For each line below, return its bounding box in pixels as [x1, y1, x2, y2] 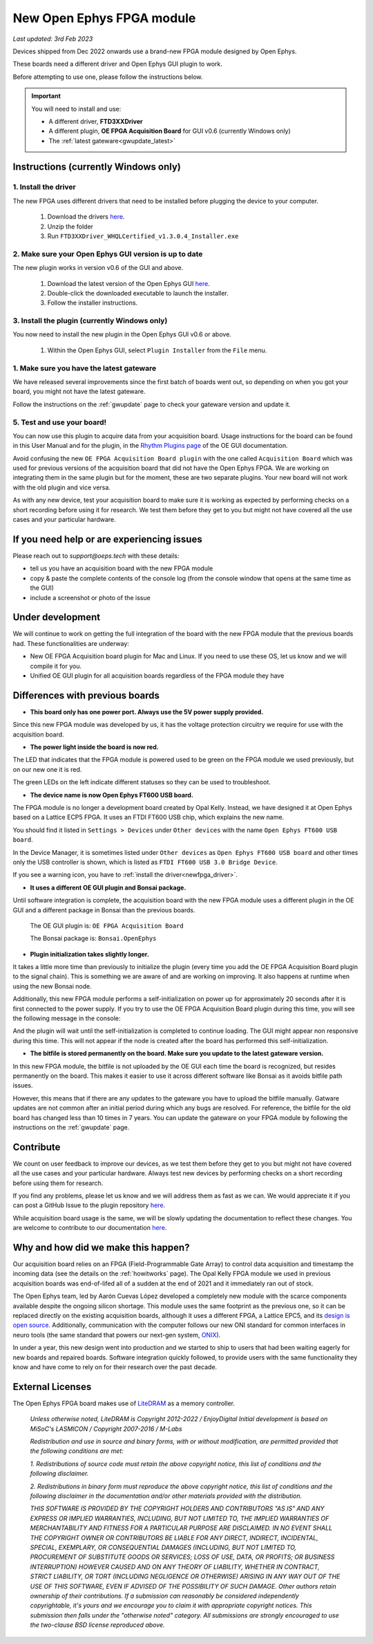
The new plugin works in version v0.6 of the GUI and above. [12, 264, 184, 272]
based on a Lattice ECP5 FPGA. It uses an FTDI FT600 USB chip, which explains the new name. [12, 813, 285, 822]
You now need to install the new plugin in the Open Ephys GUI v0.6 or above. [12, 330, 231, 338]
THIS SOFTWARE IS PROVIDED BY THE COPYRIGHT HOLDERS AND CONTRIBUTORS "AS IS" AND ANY [30, 1504, 325, 1512]
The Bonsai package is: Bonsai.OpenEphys [30, 934, 157, 943]
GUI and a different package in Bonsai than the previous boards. [12, 905, 195, 914]
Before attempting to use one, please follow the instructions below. [12, 73, 203, 81]
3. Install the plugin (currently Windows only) [12, 316, 168, 325]
